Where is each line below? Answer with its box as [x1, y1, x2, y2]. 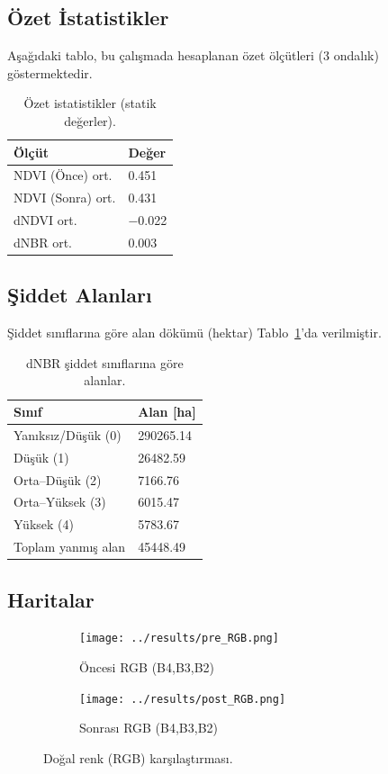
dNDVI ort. [14, 211, 77, 229]
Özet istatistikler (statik [23, 94, 157, 112]
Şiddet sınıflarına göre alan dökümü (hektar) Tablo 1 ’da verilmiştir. [7, 323, 382, 342]
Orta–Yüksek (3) [14, 492, 106, 511]
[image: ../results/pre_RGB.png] [79, 632, 279, 645]
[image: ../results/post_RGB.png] [79, 692, 286, 706]
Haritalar [7, 585, 95, 613]
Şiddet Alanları [7, 281, 152, 309]
